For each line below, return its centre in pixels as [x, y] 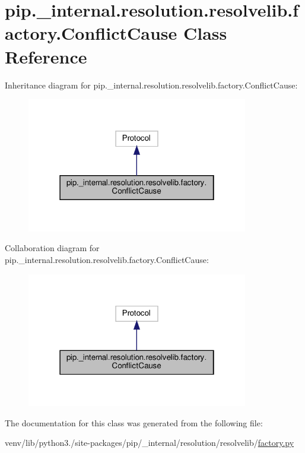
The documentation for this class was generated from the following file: [134, 422]
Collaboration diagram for [52, 248]
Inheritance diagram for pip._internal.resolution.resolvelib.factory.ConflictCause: [151, 85]
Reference [46, 56]
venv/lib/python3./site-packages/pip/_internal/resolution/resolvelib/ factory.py [150, 443]
